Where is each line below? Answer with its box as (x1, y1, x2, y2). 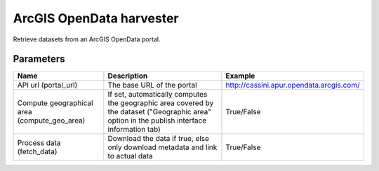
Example (225, 71, 255, 81)
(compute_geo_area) (17, 116, 86, 125)
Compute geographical (17, 98, 94, 108)
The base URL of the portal (107, 81, 197, 90)
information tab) (107, 125, 161, 135)
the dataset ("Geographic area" (107, 107, 212, 117)
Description (107, 71, 148, 81)
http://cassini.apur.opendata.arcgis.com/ (225, 81, 361, 90)
